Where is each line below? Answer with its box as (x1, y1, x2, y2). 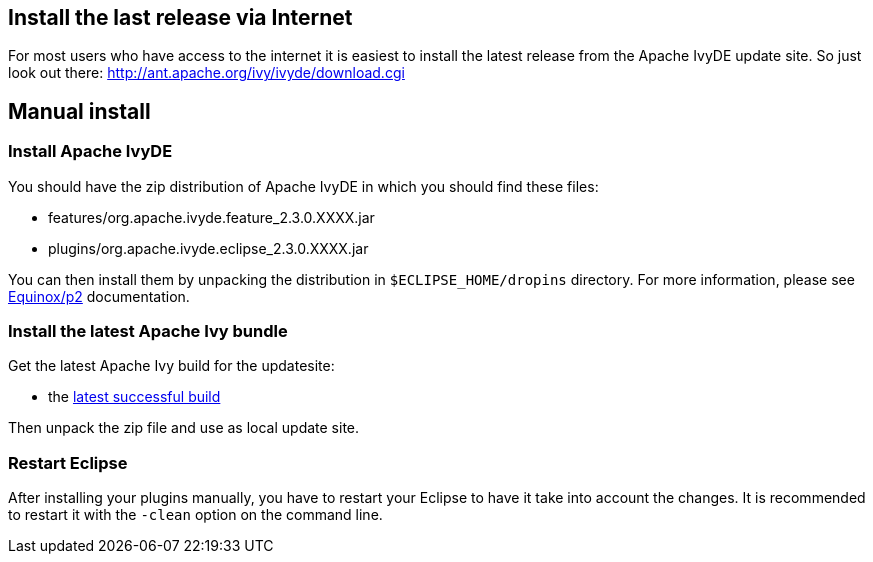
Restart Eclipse (8, 452, 128, 473)
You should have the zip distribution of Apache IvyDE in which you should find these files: (8, 177, 599, 195)
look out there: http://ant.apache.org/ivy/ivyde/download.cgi (8, 64, 405, 82)
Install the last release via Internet (8, 5, 353, 30)
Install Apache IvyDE (8, 141, 173, 162)
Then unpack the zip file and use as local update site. (8, 419, 360, 437)
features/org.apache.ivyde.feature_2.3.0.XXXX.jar (48, 208, 375, 226)
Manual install (8, 98, 151, 124)
